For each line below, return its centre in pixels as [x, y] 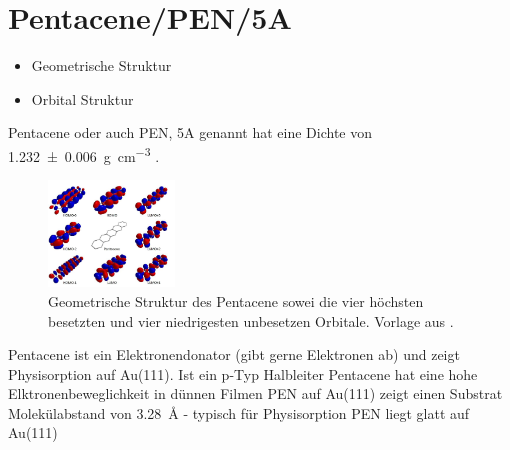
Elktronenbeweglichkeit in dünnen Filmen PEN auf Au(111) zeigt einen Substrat [255, 393]
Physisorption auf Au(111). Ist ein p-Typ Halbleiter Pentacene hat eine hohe [243, 373]
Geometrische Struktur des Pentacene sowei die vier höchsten [236, 300]
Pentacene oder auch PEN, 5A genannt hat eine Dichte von [190, 132]
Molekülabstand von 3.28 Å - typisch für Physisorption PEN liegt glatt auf [239, 412]
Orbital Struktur [82, 98]
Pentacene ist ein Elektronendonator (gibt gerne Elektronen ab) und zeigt [234, 354]
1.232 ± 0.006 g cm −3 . [84, 154]
